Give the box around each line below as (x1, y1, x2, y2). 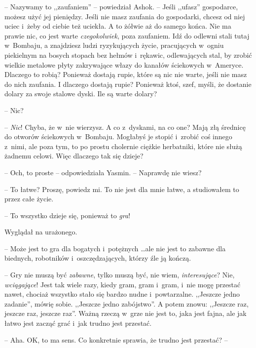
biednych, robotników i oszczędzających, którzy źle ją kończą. (4, 253, 191, 263)
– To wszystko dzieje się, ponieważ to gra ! (4, 210, 131, 220)
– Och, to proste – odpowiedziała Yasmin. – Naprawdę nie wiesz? (4, 167, 202, 177)
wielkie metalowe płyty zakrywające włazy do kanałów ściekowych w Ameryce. (4, 59, 244, 70)
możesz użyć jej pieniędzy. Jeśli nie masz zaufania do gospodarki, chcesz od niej (4, 11, 245, 21)
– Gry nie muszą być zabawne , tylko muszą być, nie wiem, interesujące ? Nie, (4, 270, 235, 280)
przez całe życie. (4, 193, 54, 204)
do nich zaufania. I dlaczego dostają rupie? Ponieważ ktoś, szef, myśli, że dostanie (4, 78, 252, 89)
